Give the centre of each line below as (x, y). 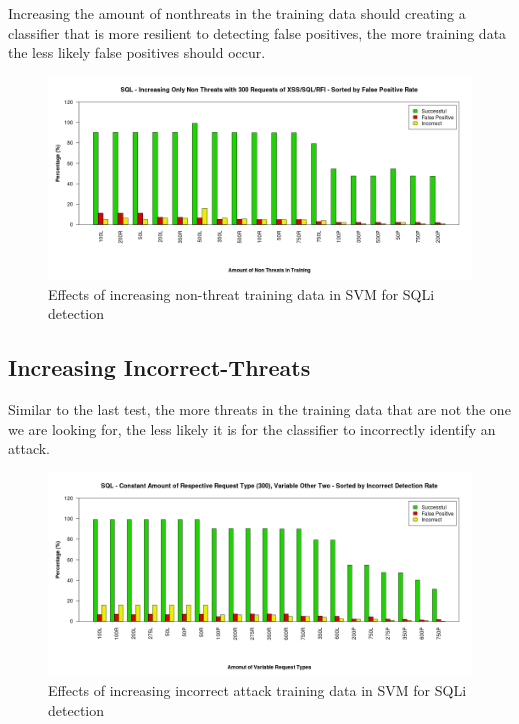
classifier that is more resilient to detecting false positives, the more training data (257, 32)
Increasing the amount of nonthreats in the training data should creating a (237, 13)
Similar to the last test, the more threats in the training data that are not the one (259, 409)
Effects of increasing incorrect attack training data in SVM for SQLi (257, 690)
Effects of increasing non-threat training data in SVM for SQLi (241, 293)
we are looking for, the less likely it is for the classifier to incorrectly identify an (252, 428)
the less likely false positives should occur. (137, 52)
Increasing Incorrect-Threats (159, 367)
